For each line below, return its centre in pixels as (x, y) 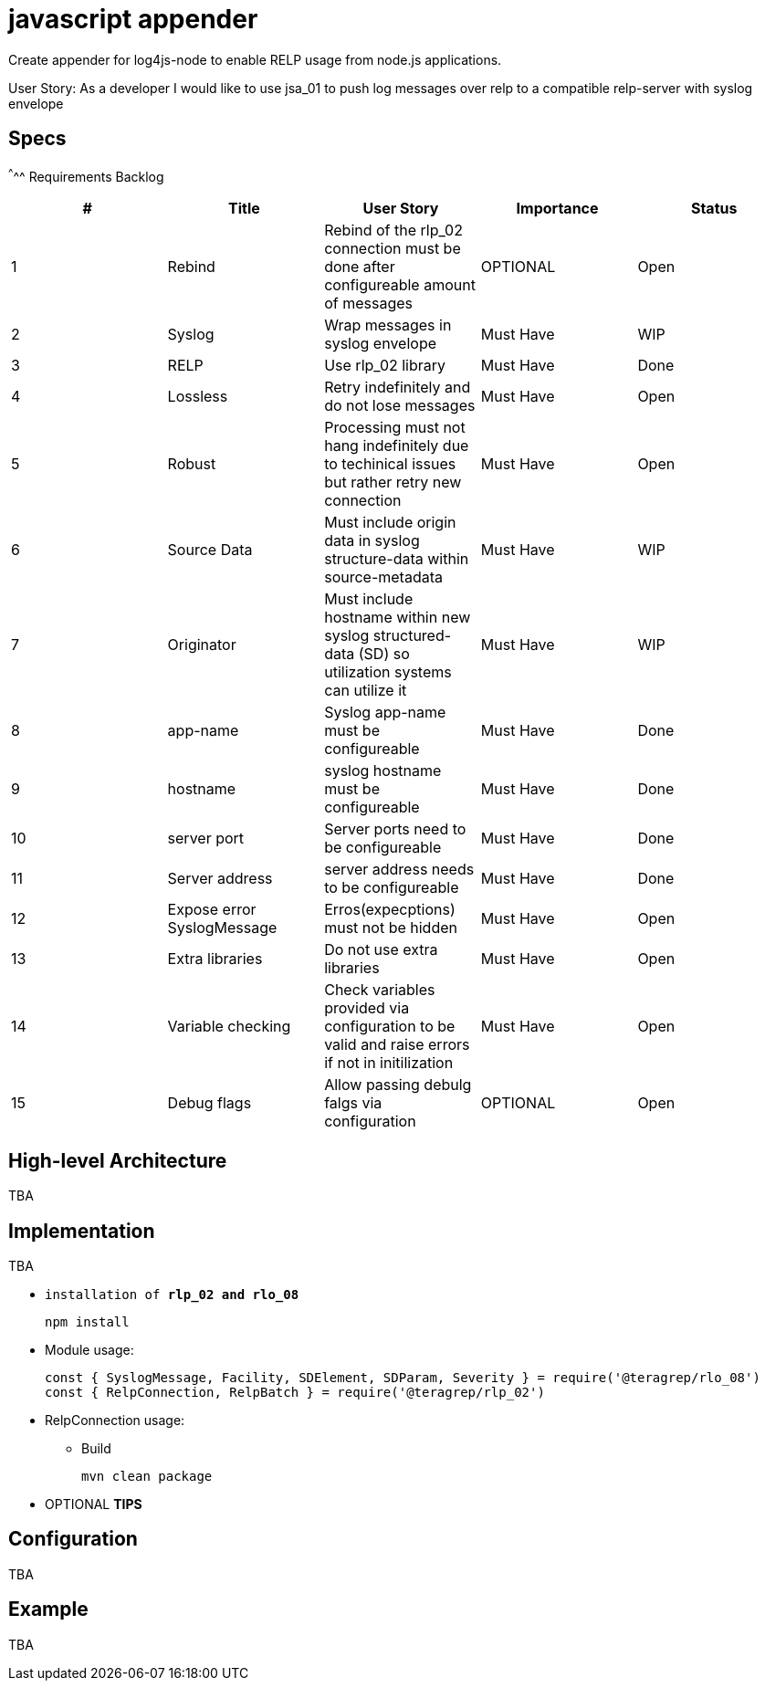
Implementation (82, 1231)
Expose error (212, 910)
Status (714, 209)
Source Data (210, 550)
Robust (192, 464)
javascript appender (133, 19)
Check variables (380, 990)
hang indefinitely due (397, 446)
